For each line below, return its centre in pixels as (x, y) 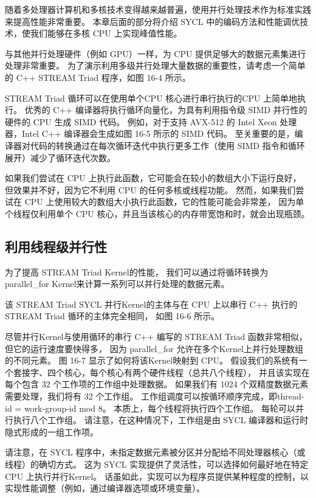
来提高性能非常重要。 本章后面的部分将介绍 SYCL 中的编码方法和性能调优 (153, 21)
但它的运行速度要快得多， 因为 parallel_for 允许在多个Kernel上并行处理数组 (154, 348)
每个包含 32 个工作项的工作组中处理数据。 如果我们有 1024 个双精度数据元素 (157, 384)
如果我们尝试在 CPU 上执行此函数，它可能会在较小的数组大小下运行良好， (153, 178)
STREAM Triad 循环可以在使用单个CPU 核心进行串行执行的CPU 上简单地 (151, 98)
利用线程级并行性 (56, 246)
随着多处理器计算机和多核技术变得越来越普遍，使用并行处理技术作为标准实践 (158, 9)
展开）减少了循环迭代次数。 (60, 157)
